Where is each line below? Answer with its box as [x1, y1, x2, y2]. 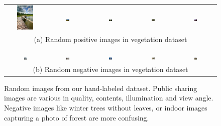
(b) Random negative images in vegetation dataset [33, 63, 188, 74]
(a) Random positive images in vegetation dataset [34, 33, 187, 44]
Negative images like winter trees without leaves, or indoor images [4, 102, 207, 113]
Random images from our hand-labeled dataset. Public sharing [4, 82, 197, 93]
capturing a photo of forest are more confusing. [4, 112, 149, 122]
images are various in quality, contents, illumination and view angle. [4, 92, 213, 103]
